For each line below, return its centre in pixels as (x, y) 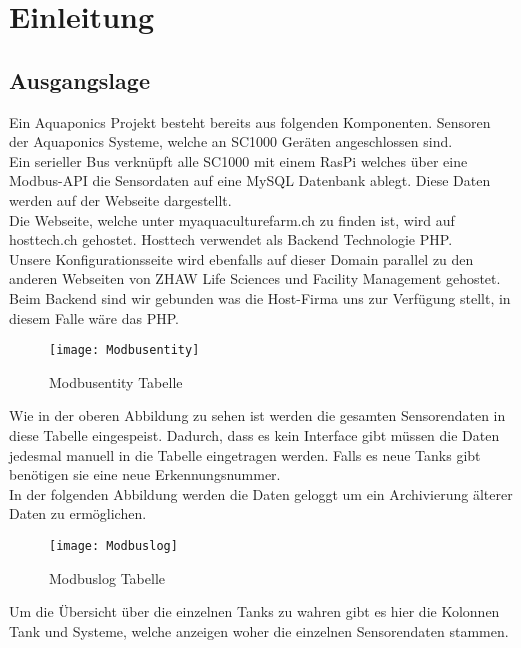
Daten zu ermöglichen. (78, 513)
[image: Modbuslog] (113, 545)
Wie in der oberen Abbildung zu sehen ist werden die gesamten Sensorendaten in (257, 415)
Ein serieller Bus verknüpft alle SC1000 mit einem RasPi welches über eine (238, 160)
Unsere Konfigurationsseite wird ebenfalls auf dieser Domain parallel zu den (241, 258)
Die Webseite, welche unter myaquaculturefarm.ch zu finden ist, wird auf (232, 219)
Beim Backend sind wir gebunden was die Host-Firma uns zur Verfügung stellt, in (260, 297)
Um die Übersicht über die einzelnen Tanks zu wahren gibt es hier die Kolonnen (254, 611)
